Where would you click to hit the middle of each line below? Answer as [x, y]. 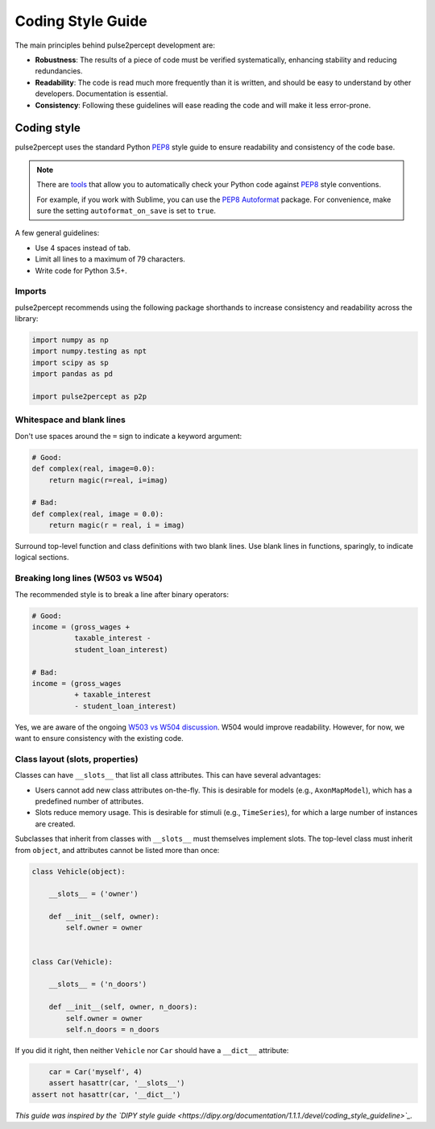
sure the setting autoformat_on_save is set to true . [126, 211]
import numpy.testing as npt [89, 351]
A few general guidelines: [57, 233]
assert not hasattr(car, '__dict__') [106, 1094]
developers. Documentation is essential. [101, 94]
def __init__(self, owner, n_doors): [123, 1007]
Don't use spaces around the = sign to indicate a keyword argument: [128, 436]
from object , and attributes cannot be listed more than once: [117, 850]
